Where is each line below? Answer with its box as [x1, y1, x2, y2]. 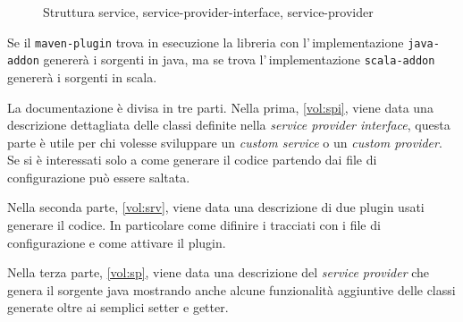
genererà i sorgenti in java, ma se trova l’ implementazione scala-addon [43, 50, 435, 69]
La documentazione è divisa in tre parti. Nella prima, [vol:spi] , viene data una [7, 97, 434, 116]
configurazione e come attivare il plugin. [7, 233, 226, 251]
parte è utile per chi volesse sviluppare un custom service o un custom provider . [7, 132, 442, 151]
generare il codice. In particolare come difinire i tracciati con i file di [7, 216, 381, 234]
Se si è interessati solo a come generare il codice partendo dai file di [7, 150, 377, 169]
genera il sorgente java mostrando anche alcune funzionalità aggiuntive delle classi [7, 280, 456, 299]
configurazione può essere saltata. [7, 167, 190, 186]
